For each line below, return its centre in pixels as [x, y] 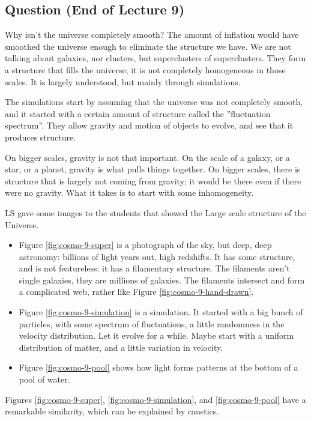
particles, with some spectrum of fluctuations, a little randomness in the [152, 323]
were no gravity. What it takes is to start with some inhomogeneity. [129, 192]
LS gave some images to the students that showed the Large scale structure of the [155, 212]
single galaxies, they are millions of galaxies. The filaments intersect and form [162, 280]
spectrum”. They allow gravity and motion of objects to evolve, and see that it [149, 125]
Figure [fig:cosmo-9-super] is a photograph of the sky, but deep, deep [145, 245]
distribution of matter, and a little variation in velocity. [121, 347]
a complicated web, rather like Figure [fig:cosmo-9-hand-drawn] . [136, 292]
